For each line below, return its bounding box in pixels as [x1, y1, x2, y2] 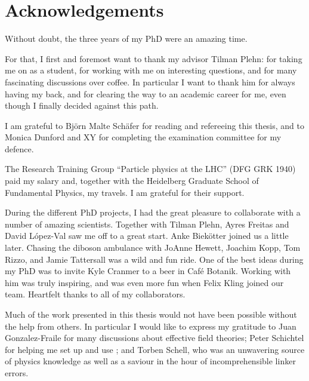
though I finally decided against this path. [5, 99, 159, 112]
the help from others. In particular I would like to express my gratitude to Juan [5, 319, 296, 332]
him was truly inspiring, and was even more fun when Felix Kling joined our [5, 276, 284, 288]
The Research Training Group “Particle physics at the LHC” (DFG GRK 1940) [5, 162, 296, 175]
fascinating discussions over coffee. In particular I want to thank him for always [5, 75, 295, 88]
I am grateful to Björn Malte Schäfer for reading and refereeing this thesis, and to [5, 119, 304, 131]
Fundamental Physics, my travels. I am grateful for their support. [5, 186, 245, 198]
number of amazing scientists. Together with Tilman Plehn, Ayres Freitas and [5, 217, 289, 230]
